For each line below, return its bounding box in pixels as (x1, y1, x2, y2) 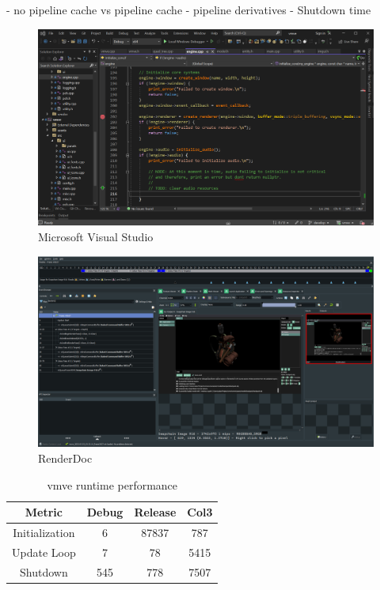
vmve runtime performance (47, 476, 178, 493)
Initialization (13, 524, 75, 541)
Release (134, 504, 177, 520)
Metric (25, 504, 63, 520)
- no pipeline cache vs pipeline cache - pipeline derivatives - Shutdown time (6, 2, 371, 17)
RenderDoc (38, 450, 93, 467)
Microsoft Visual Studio (38, 229, 154, 245)
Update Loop (12, 543, 76, 560)
